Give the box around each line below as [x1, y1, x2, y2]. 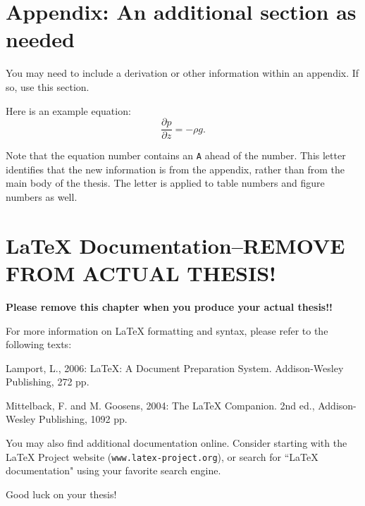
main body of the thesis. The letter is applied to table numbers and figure [6, 175, 325, 190]
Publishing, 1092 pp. [39, 412, 128, 426]
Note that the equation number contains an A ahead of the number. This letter [6, 148, 346, 163]
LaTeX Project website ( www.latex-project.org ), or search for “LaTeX [6, 449, 318, 464]
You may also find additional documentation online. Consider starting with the [6, 436, 347, 450]
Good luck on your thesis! [6, 486, 117, 501]
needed [6, 25, 75, 54]
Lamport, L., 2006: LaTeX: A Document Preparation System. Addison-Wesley [6, 360, 344, 375]
